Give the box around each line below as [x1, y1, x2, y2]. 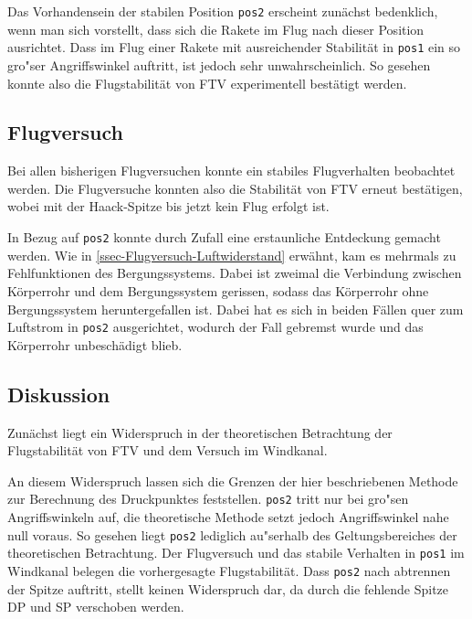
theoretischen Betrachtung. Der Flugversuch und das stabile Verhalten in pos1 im [7, 543, 465, 562]
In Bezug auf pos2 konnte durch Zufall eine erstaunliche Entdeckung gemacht [7, 228, 441, 247]
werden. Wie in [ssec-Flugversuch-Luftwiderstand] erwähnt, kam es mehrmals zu [7, 245, 456, 264]
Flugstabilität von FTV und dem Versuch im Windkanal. [7, 441, 328, 460]
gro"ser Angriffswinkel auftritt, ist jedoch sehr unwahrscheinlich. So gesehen [7, 55, 431, 74]
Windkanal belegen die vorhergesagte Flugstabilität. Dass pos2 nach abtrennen [7, 560, 451, 580]
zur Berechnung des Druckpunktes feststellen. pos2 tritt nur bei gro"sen [7, 489, 409, 508]
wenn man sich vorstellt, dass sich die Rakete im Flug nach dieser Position [7, 19, 425, 38]
